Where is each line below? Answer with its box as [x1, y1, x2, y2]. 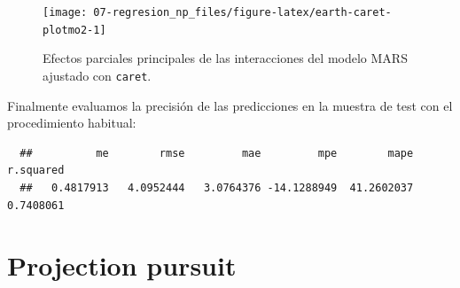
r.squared [7, 164, 65, 177]
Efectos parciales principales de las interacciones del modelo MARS [43, 49, 408, 67]
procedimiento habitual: [7, 113, 136, 132]
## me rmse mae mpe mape [19, 146, 414, 160]
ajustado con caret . [43, 66, 152, 84]
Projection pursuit [7, 247, 237, 284]
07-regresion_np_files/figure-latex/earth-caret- [93, 6, 392, 19]
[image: [43, 6, 88, 19]
